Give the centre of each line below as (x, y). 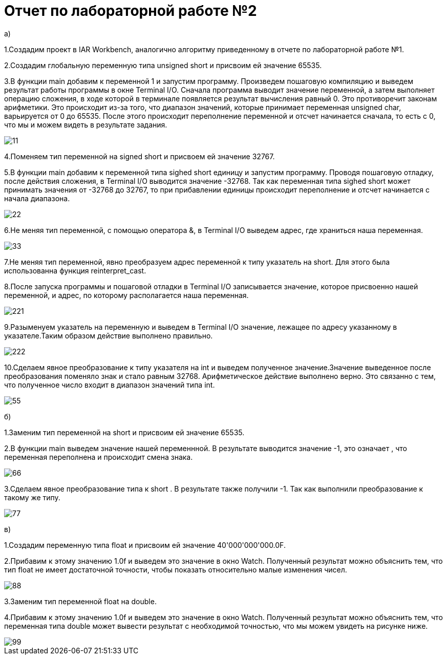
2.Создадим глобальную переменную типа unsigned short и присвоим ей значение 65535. (163, 65)
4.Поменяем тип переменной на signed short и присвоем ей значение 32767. (140, 156)
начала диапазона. (37, 198)
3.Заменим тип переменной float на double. (80, 601)
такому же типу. (32, 497)
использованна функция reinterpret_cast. (75, 270)
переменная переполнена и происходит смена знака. (99, 457)
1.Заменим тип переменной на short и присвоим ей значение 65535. (124, 432)
